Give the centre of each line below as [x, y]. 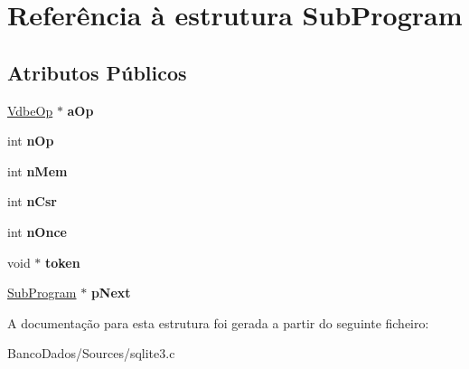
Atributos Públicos [97, 72]
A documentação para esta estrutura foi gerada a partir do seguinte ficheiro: [218, 322]
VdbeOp [30, 110]
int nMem [38, 170]
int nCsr [32, 201]
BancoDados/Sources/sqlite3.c [91, 353]
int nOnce [37, 231]
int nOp [31, 141]
